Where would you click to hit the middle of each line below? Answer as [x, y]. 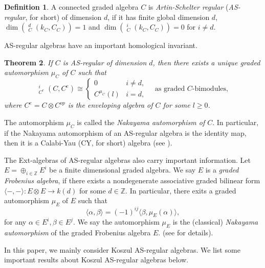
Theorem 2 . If [28, 62]
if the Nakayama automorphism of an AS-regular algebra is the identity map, [125, 132]
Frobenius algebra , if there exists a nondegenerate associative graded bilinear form [132, 180]
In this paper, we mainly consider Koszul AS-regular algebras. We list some [122, 249]
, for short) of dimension [63, 17]
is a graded [222, 170]
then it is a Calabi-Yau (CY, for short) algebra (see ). [88, 143]
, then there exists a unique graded [206, 62]
